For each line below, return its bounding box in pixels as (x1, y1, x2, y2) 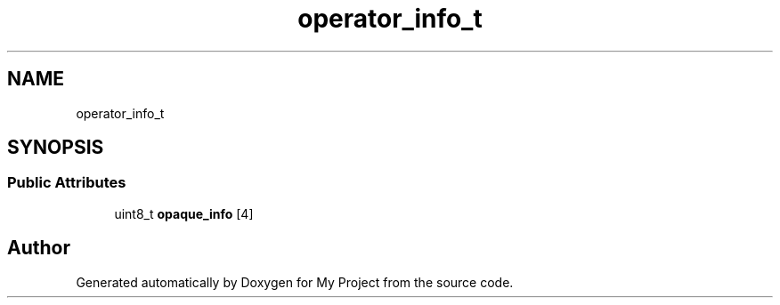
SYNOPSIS (7, 136, 104, 159)
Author (7, 237, 70, 260)
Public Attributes (7, 173, 126, 192)
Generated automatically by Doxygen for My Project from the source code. (76, 274, 514, 290)
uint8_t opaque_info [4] (114, 205, 254, 221)
